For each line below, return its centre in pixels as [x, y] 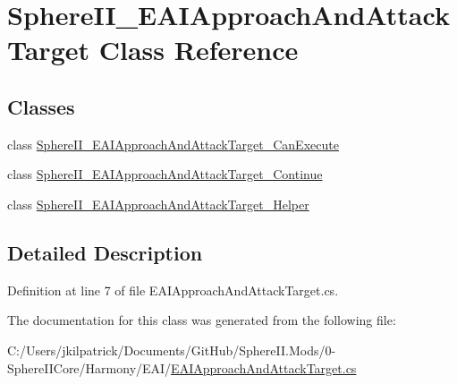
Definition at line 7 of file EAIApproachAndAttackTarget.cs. [173, 290]
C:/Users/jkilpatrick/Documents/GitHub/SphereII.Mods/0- [172, 350]
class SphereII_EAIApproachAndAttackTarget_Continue [165, 174]
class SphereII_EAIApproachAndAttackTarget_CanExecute [173, 144]
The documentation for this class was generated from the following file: [202, 320]
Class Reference [199, 50]
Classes [41, 106]
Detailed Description [105, 252]
